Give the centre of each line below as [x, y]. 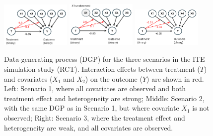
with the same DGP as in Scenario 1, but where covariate [92, 108]
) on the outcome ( [114, 78]
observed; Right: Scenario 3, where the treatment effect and [95, 118]
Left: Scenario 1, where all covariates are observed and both [95, 88]
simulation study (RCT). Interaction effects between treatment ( [102, 69]
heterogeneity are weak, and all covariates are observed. [89, 127]
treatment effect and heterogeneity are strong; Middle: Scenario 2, [104, 98]
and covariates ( [28, 78]
